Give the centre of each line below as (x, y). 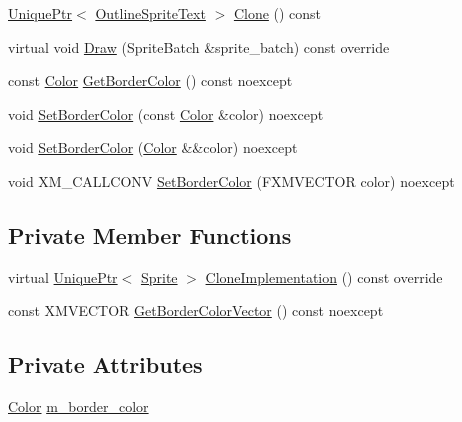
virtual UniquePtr (63, 276)
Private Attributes (105, 364)
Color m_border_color (78, 406)
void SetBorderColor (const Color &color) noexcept (166, 113)
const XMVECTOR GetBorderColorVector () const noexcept (196, 310)
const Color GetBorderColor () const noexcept (150, 80)
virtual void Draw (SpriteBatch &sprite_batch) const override (199, 46)
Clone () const (277, 13)
